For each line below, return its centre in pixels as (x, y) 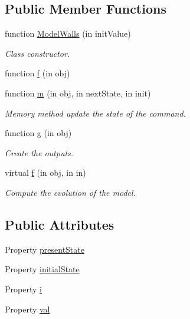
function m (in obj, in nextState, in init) (78, 93)
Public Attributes (60, 224)
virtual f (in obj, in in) (45, 173)
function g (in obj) (38, 133)
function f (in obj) (37, 73)
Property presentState (45, 249)
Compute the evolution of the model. (70, 192)
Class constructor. (37, 53)
